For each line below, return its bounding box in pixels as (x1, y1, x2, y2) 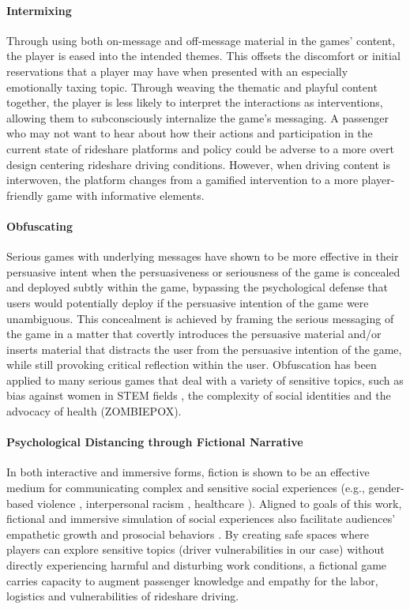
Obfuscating (6, 217, 73, 234)
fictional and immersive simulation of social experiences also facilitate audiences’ (6, 510, 396, 527)
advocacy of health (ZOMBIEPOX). (6, 403, 182, 419)
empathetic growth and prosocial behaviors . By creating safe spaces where (6, 525, 369, 542)
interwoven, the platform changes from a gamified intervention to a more (6, 171, 359, 188)
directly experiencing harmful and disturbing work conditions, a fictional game (6, 557, 387, 573)
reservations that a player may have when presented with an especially (6, 62, 348, 79)
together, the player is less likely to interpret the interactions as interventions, (6, 94, 383, 111)
